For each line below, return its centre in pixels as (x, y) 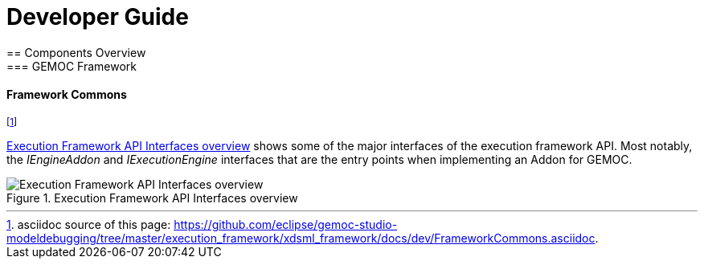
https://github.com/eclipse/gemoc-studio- (286, 224)
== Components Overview (76, 52)
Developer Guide (98, 17)
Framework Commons (67, 95)
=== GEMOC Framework (72, 66)
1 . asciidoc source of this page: (89, 224)
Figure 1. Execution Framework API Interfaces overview (152, 198)
